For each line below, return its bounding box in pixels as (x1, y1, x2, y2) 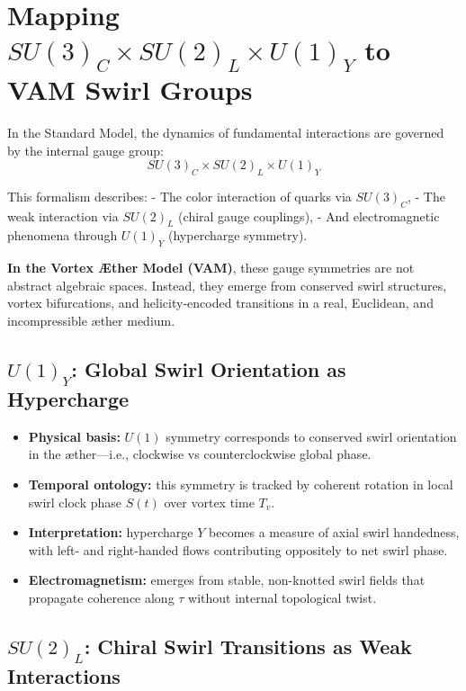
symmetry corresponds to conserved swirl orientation (166, 426, 457, 445)
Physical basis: (28, 426, 121, 445)
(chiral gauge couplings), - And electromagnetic (178, 206, 440, 225)
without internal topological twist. (188, 588, 377, 606)
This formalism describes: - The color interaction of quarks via (7, 186, 352, 205)
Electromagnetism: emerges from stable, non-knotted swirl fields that (28, 570, 426, 589)
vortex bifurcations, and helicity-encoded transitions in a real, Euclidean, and (7, 293, 434, 312)
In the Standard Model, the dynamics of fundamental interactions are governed (7, 122, 444, 141)
